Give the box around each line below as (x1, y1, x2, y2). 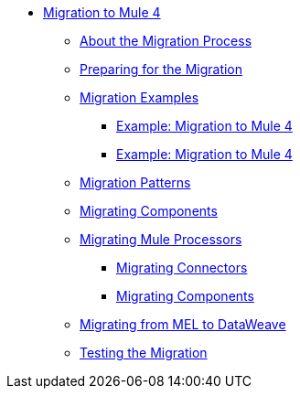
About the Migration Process (80, 33, 252, 48)
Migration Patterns (80, 175, 191, 190)
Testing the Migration (80, 345, 208, 360)
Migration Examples (80, 90, 199, 105)
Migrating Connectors (116, 260, 248, 275)
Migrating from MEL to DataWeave (80, 316, 286, 332)
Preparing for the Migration (80, 61, 243, 77)
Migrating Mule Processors (80, 231, 242, 247)
